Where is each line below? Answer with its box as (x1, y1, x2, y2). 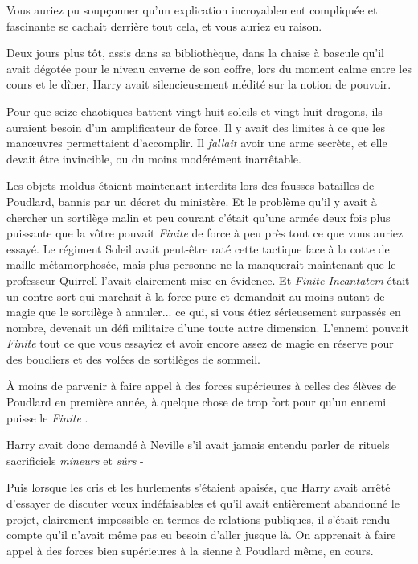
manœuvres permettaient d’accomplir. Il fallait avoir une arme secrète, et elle (6, 134, 387, 151)
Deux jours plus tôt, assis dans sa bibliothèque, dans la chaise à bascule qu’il (6, 44, 385, 61)
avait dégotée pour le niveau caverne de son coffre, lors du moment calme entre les (6, 60, 412, 76)
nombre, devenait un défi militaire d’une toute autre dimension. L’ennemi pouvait (6, 319, 409, 336)
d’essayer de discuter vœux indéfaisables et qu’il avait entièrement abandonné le (6, 495, 400, 512)
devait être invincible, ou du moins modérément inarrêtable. (6, 150, 301, 167)
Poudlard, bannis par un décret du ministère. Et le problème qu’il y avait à (6, 192, 377, 209)
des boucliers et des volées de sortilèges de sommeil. (6, 350, 260, 367)
